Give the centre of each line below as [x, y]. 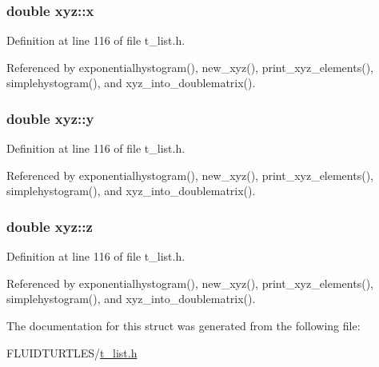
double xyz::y [50, 118]
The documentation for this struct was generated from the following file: [184, 325]
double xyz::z [50, 226]
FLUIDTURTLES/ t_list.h [72, 352]
